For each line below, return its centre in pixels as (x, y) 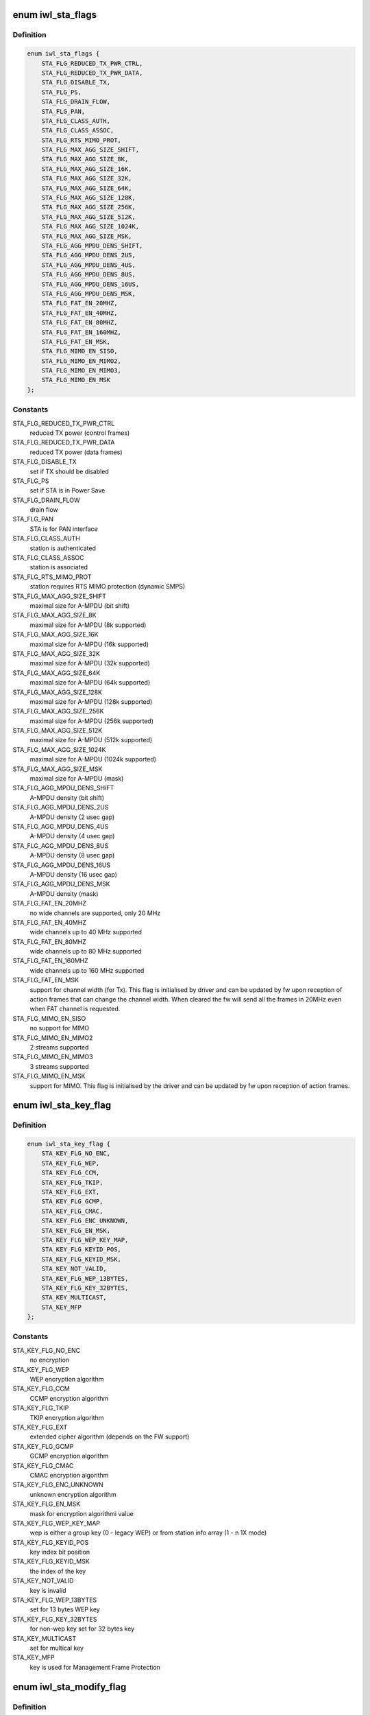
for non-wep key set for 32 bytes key (82, 1629)
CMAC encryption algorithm (69, 1475)
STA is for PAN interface (64, 529)
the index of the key (58, 1571)
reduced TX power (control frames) (80, 433)
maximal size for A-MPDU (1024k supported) (93, 759)
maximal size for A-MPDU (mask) (77, 779)
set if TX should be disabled (69, 471)
